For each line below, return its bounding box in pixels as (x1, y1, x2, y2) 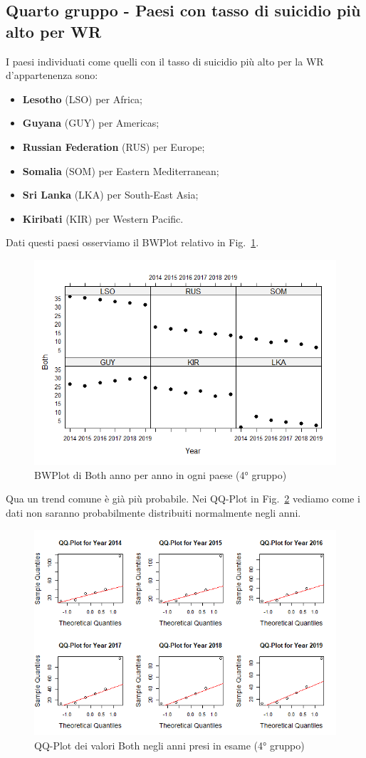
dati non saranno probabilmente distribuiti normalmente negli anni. (6, 505, 301, 520)
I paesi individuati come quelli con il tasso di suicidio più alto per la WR (6, 53, 324, 68)
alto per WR (6, 20, 102, 42)
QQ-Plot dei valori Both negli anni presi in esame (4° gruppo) (34, 737, 305, 752)
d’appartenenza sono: (6, 68, 98, 83)
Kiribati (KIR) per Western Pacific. (22, 211, 184, 226)
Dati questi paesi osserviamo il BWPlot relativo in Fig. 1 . (6, 235, 259, 250)
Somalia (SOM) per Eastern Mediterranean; (22, 163, 219, 178)
